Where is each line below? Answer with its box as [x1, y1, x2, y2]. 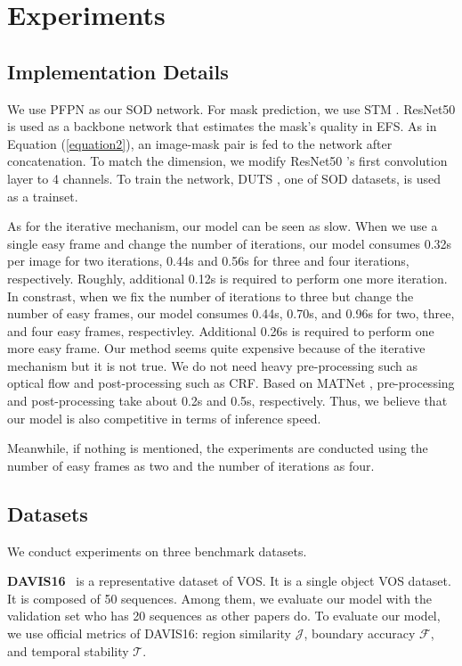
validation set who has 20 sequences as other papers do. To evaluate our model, [7, 606, 441, 625]
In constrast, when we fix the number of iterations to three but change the [7, 286, 414, 305]
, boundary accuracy [304, 624, 416, 643]
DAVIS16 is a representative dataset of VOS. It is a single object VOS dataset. [7, 571, 451, 590]
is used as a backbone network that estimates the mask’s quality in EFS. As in [7, 117, 437, 136]
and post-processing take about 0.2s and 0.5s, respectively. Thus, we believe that [7, 391, 448, 410]
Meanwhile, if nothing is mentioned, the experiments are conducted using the [7, 439, 428, 457]
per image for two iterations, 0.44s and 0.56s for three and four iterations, [7, 251, 409, 270]
